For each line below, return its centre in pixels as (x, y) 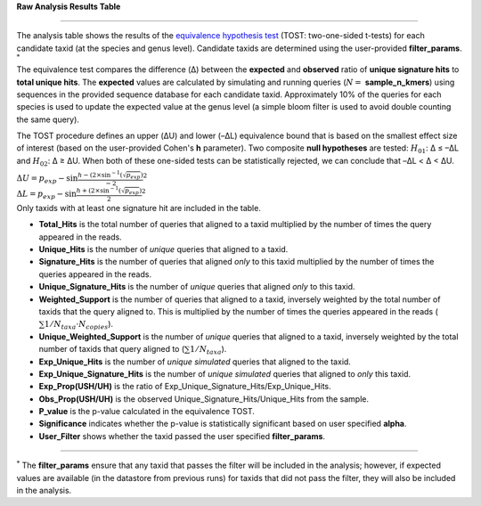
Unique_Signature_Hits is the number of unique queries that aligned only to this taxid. (197, 287)
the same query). (48, 119)
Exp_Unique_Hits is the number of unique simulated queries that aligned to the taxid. (195, 362)
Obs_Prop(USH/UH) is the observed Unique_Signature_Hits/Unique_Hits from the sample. (204, 399)
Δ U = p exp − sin (47, 180)
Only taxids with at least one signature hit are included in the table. (139, 208)
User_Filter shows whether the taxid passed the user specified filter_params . (182, 436)
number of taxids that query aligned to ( (112, 349)
